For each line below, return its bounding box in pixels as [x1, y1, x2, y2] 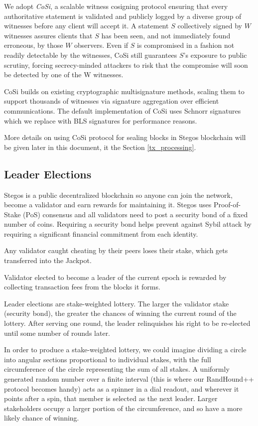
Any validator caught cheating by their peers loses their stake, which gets [4, 245, 228, 256]
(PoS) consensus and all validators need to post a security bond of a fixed [23, 209, 248, 219]
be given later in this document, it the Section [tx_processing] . [4, 142, 196, 152]
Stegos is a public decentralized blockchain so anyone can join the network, [4, 189, 233, 200]
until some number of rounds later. [4, 327, 111, 338]
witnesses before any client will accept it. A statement [4, 20, 169, 31]
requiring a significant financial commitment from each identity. [4, 228, 198, 239]
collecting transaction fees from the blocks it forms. [4, 282, 160, 292]
